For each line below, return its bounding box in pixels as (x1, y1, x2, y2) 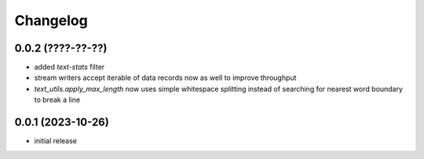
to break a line (34, 95, 81, 105)
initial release (34, 136, 78, 146)
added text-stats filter (34, 63, 105, 72)
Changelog (14, 12, 88, 29)
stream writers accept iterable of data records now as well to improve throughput (34, 73, 297, 82)
